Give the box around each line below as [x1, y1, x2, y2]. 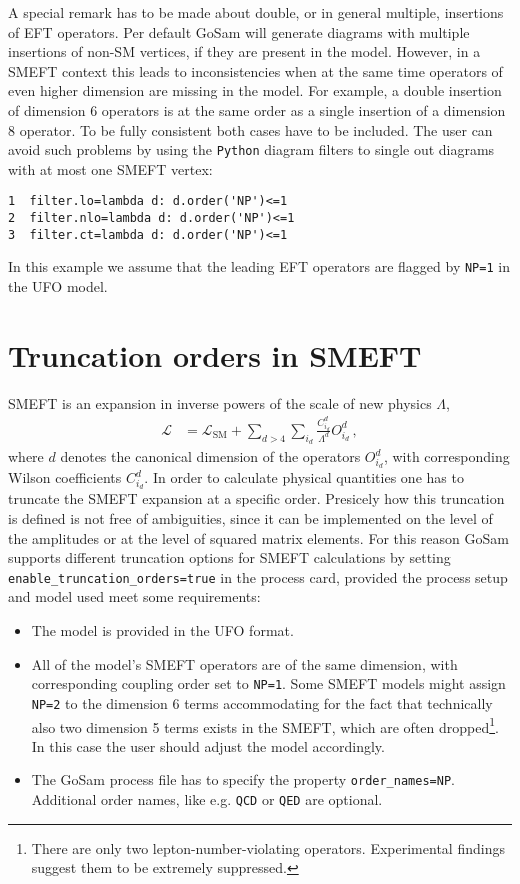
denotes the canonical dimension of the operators [60, 446, 361, 467]
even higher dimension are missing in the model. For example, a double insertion [8, 80, 502, 101]
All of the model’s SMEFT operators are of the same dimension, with [31, 653, 458, 674]
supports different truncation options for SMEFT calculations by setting [8, 547, 451, 568]
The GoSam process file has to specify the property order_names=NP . [31, 769, 455, 790]
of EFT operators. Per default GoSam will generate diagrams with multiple [8, 21, 470, 42]
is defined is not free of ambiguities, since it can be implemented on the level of [8, 508, 493, 529]
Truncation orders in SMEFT [8, 334, 422, 375]
